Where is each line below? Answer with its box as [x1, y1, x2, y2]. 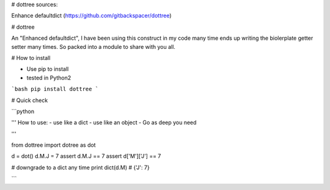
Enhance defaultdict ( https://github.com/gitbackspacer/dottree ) [11, 12, 172, 20]
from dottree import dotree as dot [11, 141, 96, 149]
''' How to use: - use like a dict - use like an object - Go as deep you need [11, 119, 197, 126]
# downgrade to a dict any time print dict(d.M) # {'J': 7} [11, 164, 150, 171]
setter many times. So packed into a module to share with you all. [11, 43, 175, 50]
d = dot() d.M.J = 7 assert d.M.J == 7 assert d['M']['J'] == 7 [11, 153, 161, 160]
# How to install [11, 54, 51, 61]
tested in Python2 [26, 74, 71, 81]
